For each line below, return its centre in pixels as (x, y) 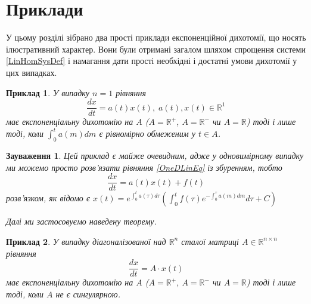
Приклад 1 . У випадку (48, 92)
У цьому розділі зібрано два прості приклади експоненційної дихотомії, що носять (156, 37)
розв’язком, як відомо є (48, 198)
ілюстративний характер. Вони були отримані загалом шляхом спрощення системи (156, 49)
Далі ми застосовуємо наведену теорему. (81, 221)
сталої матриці (210, 241)
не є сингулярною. (88, 294)
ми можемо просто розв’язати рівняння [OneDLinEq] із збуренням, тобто (144, 167)
